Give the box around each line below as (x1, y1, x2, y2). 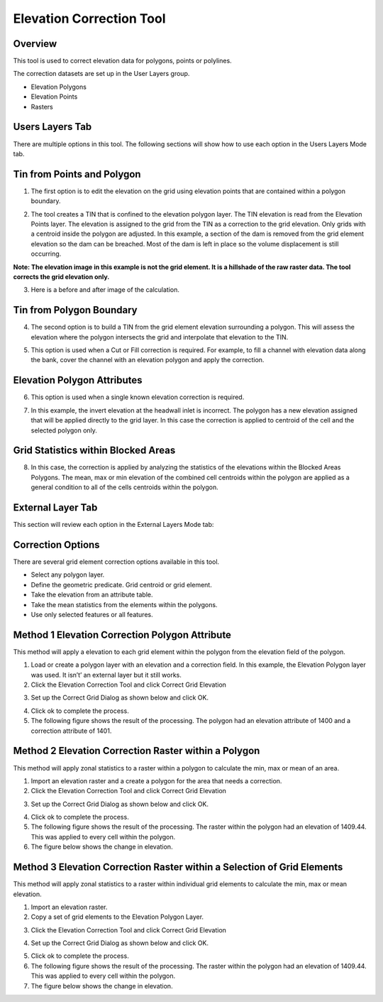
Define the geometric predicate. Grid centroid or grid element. (30, 580, 212, 589)
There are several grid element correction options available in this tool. (13, 557, 220, 566)
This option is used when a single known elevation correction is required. (30, 393, 245, 401)
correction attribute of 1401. (30, 726, 112, 735)
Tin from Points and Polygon (13, 168, 141, 180)
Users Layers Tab (13, 121, 92, 133)
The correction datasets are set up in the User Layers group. (13, 70, 190, 78)
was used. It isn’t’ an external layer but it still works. (30, 670, 182, 679)
